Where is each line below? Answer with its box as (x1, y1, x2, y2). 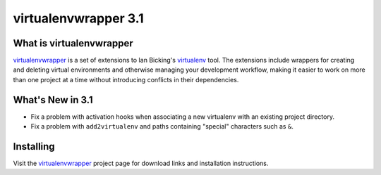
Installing (13, 141, 56, 153)
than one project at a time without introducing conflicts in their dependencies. (13, 75, 239, 84)
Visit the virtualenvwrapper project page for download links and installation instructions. (13, 159, 269, 168)
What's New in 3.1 (13, 93, 93, 105)
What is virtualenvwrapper (13, 37, 133, 49)
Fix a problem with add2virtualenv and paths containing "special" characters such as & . (30, 122, 294, 131)
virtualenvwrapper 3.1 (13, 11, 144, 26)
